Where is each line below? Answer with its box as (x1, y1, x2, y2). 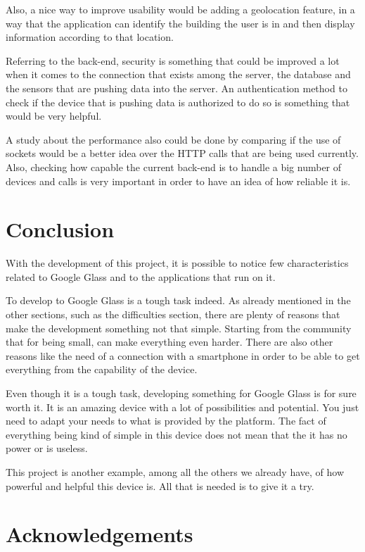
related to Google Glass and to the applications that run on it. (6, 269, 276, 284)
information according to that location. (6, 30, 174, 44)
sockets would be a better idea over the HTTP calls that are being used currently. (6, 146, 359, 161)
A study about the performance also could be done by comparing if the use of (6, 132, 341, 146)
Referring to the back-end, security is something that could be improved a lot (6, 53, 340, 68)
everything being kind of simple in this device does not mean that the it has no (6, 427, 347, 441)
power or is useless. (6, 441, 88, 456)
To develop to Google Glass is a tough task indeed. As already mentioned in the (6, 293, 351, 308)
